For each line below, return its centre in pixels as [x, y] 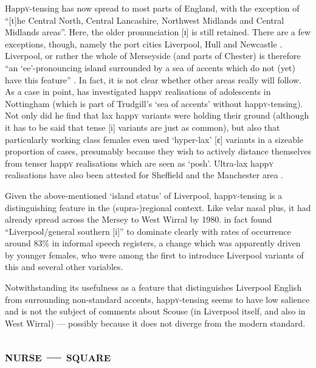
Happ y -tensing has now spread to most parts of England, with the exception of [152, 8]
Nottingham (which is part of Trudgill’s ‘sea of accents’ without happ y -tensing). [154, 103]
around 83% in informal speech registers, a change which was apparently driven [153, 243]
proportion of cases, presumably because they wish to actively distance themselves [158, 151]
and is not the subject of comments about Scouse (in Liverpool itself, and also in [155, 311]
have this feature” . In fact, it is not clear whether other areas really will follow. [153, 79]
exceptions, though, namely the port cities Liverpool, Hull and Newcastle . [144, 43]
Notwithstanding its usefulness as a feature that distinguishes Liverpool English [153, 287]
